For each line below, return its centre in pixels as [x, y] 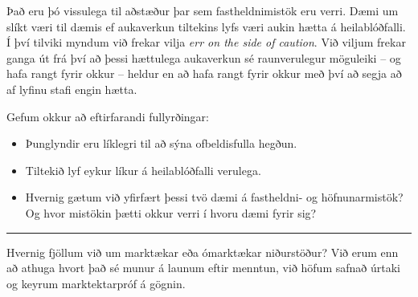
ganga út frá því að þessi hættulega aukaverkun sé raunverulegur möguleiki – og [204, 57]
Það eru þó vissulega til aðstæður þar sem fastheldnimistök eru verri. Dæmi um [203, 10]
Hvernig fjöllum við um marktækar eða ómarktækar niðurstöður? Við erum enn [203, 252]
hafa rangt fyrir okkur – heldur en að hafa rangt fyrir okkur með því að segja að [204, 73]
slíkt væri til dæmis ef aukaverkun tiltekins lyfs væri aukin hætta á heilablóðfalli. [206, 26]
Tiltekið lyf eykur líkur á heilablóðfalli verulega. [143, 170]
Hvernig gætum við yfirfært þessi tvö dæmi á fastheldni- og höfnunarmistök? [214, 197]
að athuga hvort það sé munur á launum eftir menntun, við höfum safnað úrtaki [203, 268]
